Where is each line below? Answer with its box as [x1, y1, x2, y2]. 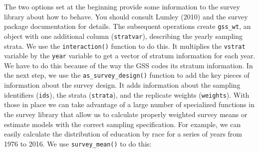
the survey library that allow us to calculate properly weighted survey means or [4, 109, 248, 119]
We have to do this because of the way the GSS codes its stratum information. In [4, 60, 253, 70]
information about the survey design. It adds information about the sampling [4, 80, 241, 90]
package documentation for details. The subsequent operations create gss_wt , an [4, 21, 251, 31]
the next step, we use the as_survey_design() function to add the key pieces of [4, 70, 250, 80]
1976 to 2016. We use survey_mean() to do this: [4, 138, 152, 149]
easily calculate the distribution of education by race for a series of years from [4, 129, 242, 139]
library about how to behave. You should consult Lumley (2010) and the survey [4, 11, 248, 21]
